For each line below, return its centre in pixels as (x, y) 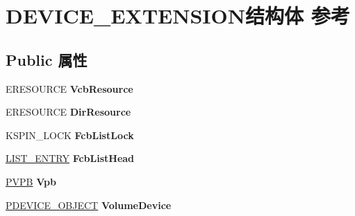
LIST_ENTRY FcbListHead (70, 158)
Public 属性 (47, 59)
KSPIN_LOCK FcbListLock (70, 135)
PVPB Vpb (31, 181)
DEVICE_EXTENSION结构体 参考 (178, 16)
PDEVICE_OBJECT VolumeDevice (89, 205)
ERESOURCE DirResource (68, 112)
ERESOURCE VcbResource (69, 88)
